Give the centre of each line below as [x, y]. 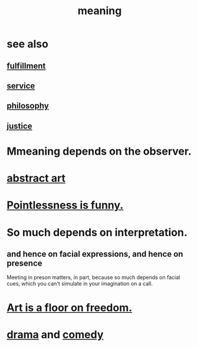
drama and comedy [55, 334]
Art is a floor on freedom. [69, 307]
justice [19, 126]
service [21, 86]
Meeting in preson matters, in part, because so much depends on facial [93, 277]
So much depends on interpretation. [97, 232]
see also [28, 44]
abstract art [36, 179]
